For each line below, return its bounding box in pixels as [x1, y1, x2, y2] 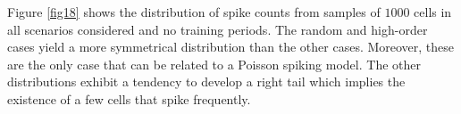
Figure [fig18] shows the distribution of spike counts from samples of [7, 3, 381, 20]
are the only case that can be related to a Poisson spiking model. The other [7, 54, 421, 73]
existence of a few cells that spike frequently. [7, 89, 251, 108]
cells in [414, 3, 452, 20]
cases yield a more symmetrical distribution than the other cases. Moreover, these [7, 37, 455, 56]
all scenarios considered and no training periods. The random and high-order [7, 20, 428, 38]
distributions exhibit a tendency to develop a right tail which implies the [7, 72, 406, 91]
